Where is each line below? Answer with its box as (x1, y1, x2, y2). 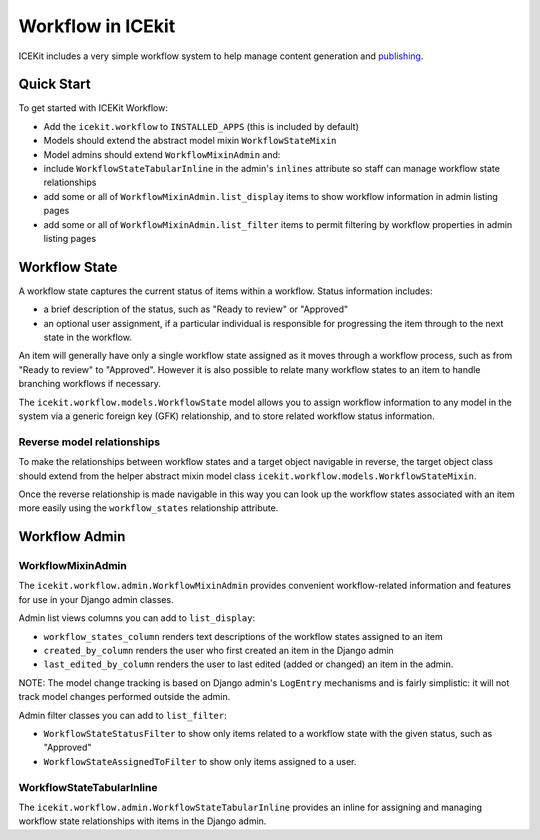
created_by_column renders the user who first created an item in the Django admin (43, 645, 394, 657)
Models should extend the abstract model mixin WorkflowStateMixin (43, 135, 337, 147)
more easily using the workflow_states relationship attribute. (18, 502, 279, 514)
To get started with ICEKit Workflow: (18, 102, 169, 114)
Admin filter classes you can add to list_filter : (18, 709, 227, 721)
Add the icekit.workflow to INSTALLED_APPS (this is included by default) (43, 120, 360, 132)
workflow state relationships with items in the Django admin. (18, 815, 267, 827)
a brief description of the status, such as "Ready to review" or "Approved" (43, 303, 349, 315)
